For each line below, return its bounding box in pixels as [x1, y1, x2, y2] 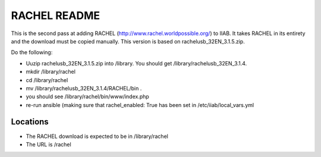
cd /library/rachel [26, 76, 68, 83]
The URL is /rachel [26, 140, 71, 148]
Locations [11, 117, 49, 127]
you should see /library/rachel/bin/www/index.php [26, 93, 150, 101]
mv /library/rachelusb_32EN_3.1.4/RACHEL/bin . [26, 84, 142, 92]
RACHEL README [11, 9, 100, 22]
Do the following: [11, 49, 53, 56]
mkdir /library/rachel [26, 68, 75, 76]
